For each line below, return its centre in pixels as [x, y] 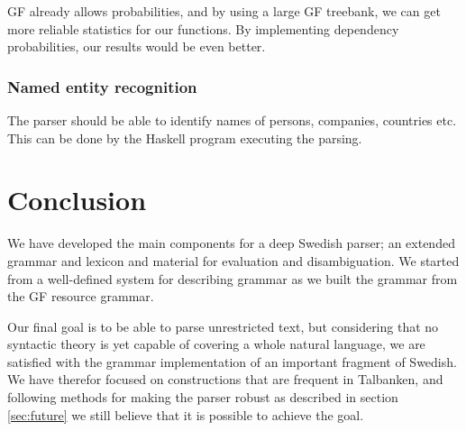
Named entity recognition [102, 86]
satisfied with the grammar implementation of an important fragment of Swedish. [232, 361]
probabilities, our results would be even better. [137, 46]
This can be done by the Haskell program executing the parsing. [185, 138]
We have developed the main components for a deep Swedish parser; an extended [231, 243]
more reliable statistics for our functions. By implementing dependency [203, 28]
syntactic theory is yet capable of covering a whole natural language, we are [216, 344]
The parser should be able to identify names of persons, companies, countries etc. [232, 120]
